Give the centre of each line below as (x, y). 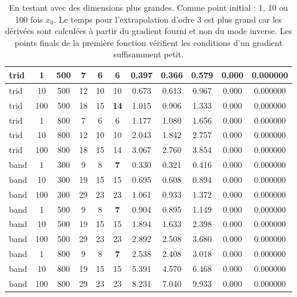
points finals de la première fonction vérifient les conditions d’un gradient (148, 42)
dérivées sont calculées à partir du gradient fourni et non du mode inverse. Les (148, 31)
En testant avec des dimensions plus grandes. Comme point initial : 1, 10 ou (148, 7)
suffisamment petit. (148, 54)
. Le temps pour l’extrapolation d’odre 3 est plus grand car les (168, 19)
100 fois (29, 19)
